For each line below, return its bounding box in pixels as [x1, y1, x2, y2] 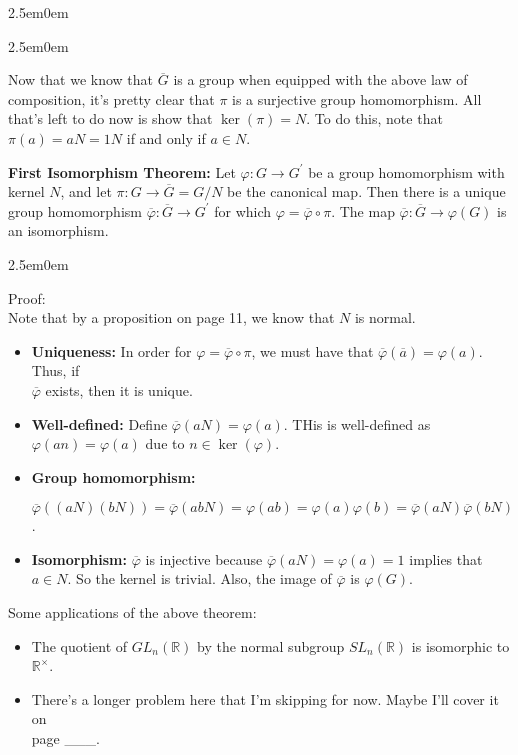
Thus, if [31, 360, 80, 381]
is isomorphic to [411, 635, 510, 656]
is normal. [354, 307, 416, 328]
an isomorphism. [8, 220, 109, 241]
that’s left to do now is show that [8, 108, 213, 129]
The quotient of [31, 635, 128, 656]
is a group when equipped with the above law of [173, 69, 468, 90]
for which [214, 200, 272, 221]
